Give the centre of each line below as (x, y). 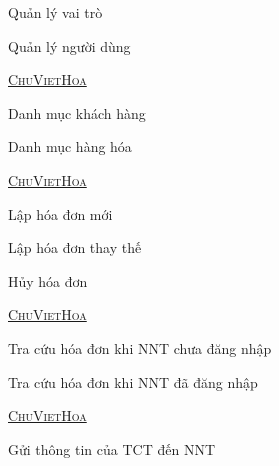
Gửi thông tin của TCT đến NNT (111, 448)
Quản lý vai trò (55, 12)
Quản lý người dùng (69, 45)
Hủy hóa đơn (48, 280)
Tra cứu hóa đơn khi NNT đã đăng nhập (133, 381)
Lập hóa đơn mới (60, 213)
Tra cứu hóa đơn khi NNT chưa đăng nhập (140, 347)
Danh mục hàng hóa (70, 146)
